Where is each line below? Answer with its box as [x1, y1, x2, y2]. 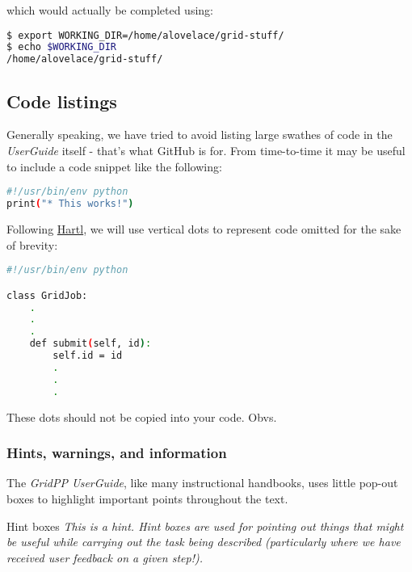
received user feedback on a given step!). [6, 549, 203, 566]
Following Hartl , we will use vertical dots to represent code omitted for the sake [6, 220, 401, 237]
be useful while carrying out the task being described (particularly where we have [6, 533, 401, 550]
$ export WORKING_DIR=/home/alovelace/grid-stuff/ [6, 29, 284, 41]
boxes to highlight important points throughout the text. [6, 490, 288, 507]
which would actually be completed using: [6, 2, 213, 18]
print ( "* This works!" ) [6, 198, 134, 210]
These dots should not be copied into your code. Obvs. [6, 408, 277, 425]
